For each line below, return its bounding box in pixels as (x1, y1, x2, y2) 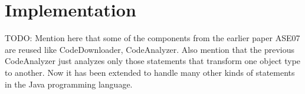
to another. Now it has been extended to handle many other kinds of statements (5, 66, 295, 78)
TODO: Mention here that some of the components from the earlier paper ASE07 (5, 32, 300, 44)
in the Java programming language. (5, 78, 133, 90)
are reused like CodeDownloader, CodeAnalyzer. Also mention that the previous (5, 43, 295, 55)
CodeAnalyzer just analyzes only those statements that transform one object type (5, 55, 301, 67)
